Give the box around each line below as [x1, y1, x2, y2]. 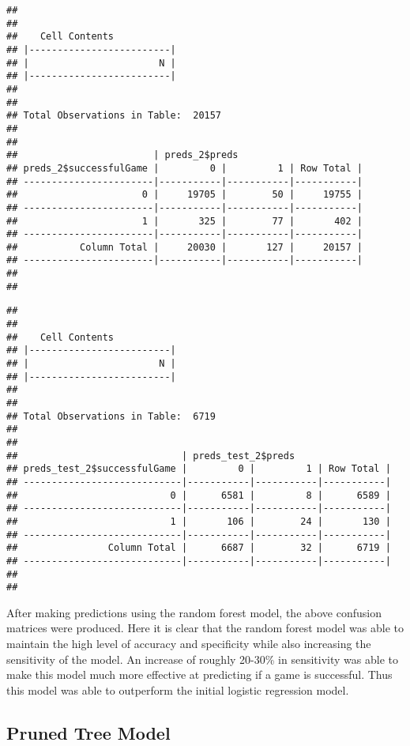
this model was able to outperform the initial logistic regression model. [6, 681, 349, 698]
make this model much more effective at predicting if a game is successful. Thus [6, 666, 393, 683]
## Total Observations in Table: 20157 [6, 110, 222, 122]
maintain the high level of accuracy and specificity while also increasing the [6, 635, 371, 652]
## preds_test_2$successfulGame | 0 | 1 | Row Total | [6, 463, 391, 475]
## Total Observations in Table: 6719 [6, 410, 216, 422]
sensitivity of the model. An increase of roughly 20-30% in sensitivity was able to [6, 650, 398, 667]
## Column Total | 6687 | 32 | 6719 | [6, 542, 391, 554]
